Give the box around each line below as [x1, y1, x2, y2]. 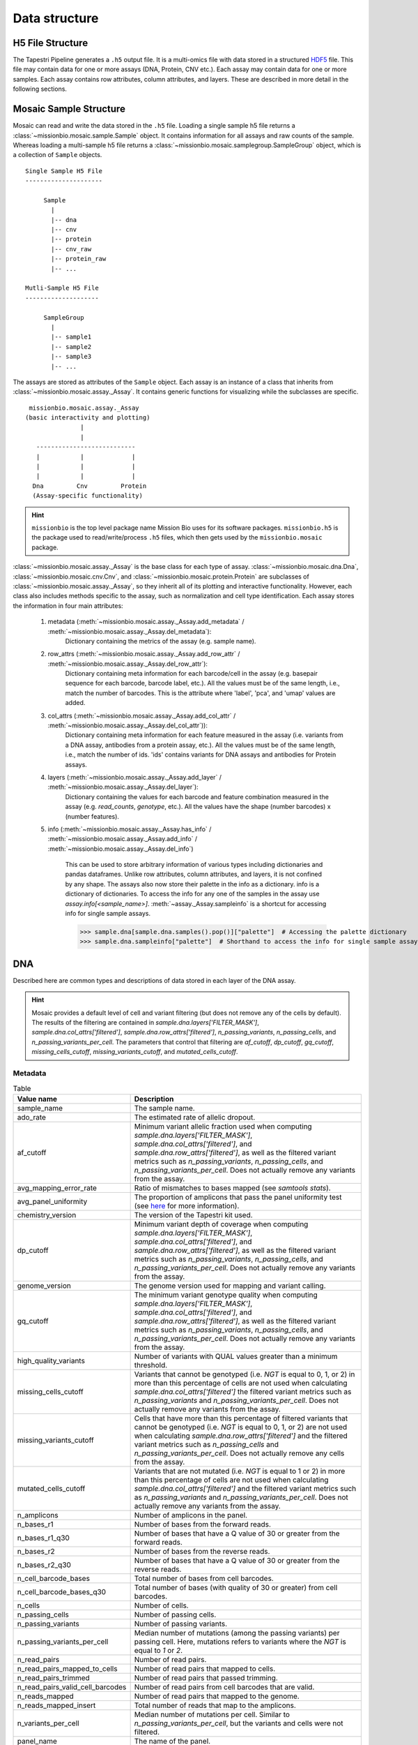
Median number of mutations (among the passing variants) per [134, 1628, 340, 1638]
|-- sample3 [51, 352, 92, 361]
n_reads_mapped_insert [17, 1700, 96, 1710]
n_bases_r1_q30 [17, 1533, 70, 1543]
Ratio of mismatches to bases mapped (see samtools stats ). [134, 1183, 331, 1193]
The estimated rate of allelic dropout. [134, 1112, 256, 1122]
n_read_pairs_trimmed [17, 1672, 90, 1682]
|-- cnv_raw [51, 245, 92, 253]
